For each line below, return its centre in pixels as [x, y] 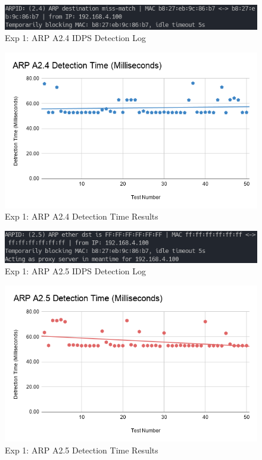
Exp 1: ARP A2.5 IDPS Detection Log [76, 271]
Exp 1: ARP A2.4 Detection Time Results [82, 216]
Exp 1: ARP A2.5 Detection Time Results [82, 450]
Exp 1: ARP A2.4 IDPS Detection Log [76, 38]
